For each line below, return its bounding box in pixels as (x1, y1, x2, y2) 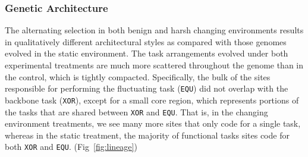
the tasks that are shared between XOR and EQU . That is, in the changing (5, 105, 268, 118)
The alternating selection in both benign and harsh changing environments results (5, 24, 304, 36)
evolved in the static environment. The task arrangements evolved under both (5, 47, 288, 59)
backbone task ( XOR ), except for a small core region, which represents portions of (5, 93, 299, 106)
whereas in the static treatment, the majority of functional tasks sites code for (5, 128, 290, 141)
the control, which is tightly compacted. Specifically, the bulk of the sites (5, 70, 271, 83)
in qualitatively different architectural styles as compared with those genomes (5, 35, 287, 48)
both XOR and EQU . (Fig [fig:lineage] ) (5, 140, 137, 153)
